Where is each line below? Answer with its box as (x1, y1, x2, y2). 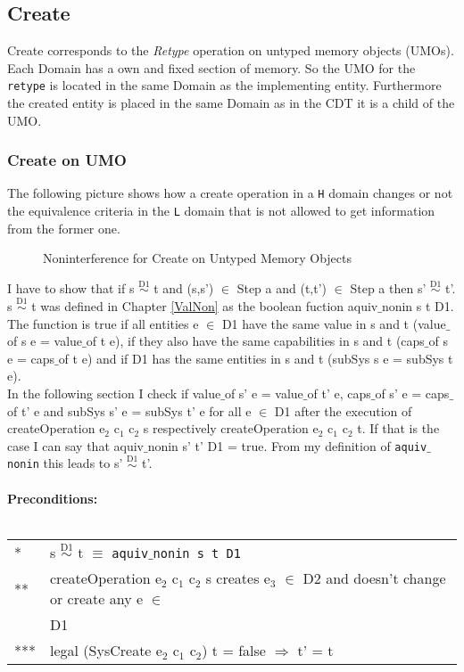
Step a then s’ (350, 279, 427, 298)
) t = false (202, 640, 266, 661)
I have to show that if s (7, 279, 135, 298)
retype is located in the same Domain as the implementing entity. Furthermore (7, 76, 442, 94)
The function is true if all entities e (7, 314, 199, 332)
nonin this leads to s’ (7, 454, 123, 472)
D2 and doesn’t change (302, 568, 446, 589)
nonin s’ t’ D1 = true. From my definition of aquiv (147, 436, 427, 455)
